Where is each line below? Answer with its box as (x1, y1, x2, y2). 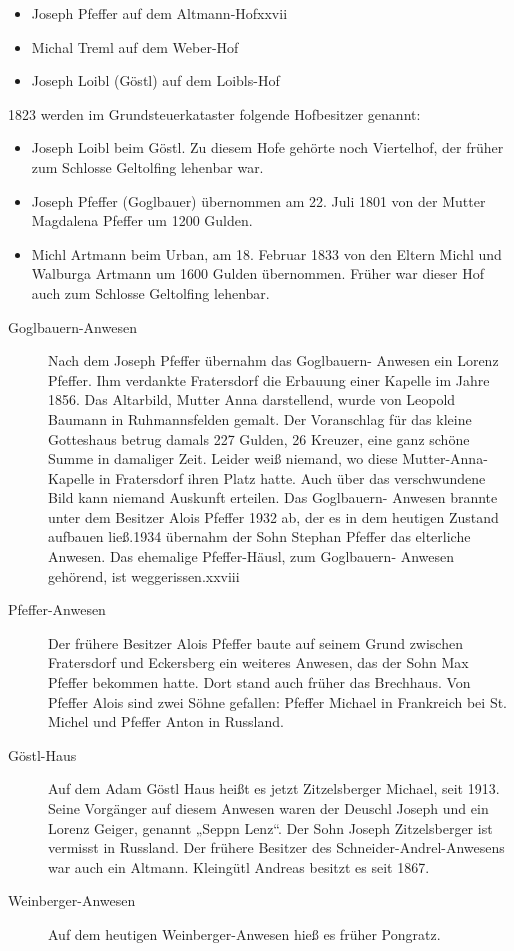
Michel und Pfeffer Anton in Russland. (48, 711, 284, 732)
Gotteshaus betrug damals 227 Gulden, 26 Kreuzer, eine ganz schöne (48, 428, 470, 449)
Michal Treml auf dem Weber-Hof (31, 36, 239, 57)
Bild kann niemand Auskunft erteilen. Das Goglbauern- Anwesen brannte (48, 487, 498, 508)
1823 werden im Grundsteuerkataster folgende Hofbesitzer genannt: (8, 103, 421, 124)
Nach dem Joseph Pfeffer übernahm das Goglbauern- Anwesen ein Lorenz (48, 350, 499, 371)
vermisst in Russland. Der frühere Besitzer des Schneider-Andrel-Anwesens (48, 837, 505, 858)
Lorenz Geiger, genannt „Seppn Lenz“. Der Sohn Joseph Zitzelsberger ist (48, 817, 493, 838)
